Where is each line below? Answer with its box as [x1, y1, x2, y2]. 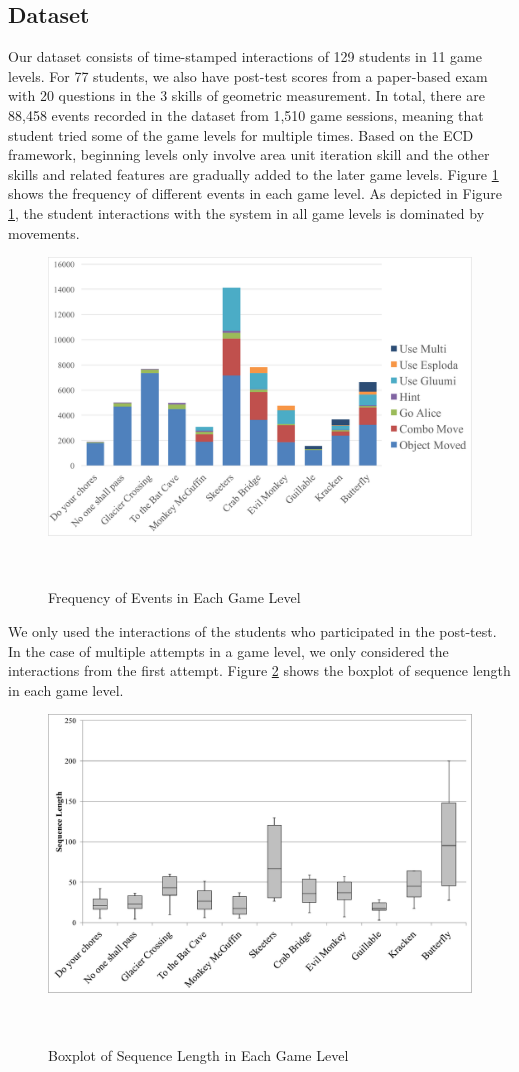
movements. [8, 222, 80, 243]
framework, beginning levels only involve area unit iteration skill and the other [8, 144, 490, 165]
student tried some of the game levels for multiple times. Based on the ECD [8, 124, 474, 145]
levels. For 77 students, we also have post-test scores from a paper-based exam [8, 65, 488, 86]
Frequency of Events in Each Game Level [48, 587, 301, 608]
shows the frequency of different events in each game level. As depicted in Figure [8, 183, 503, 204]
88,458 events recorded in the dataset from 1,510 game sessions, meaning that [8, 104, 484, 125]
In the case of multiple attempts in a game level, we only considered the [8, 640, 449, 661]
